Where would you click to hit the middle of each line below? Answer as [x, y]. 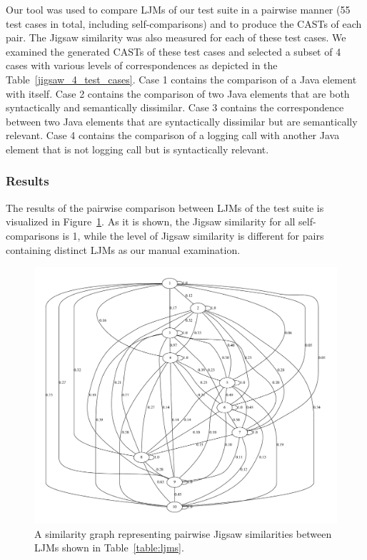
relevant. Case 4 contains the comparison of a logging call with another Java [173, 135]
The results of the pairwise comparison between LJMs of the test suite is [165, 207]
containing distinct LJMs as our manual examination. [123, 249]
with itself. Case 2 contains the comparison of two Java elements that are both [178, 93]
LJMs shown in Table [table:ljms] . [109, 548]
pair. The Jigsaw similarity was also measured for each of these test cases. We [176, 37]
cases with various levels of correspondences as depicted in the [142, 65]
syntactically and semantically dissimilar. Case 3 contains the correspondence [175, 107]
